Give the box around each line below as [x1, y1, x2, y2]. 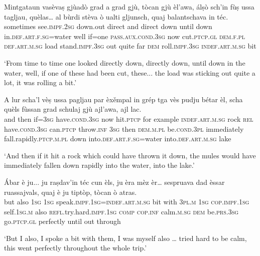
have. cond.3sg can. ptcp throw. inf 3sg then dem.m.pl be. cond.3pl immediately [4, 123, 244, 134]
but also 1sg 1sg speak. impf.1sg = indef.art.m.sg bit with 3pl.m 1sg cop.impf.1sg [4, 196, 249, 207]
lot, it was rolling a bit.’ [4, 77, 77, 88]
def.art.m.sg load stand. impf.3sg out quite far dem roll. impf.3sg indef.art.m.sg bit [4, 41, 256, 51]
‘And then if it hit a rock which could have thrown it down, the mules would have [4, 150, 256, 160]
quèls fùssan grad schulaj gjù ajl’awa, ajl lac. [4, 104, 142, 114]
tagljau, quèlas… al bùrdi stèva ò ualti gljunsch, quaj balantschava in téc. [4, 11, 228, 22]
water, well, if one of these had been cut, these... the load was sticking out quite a [4, 67, 255, 78]
